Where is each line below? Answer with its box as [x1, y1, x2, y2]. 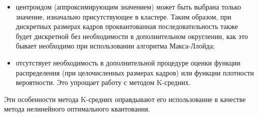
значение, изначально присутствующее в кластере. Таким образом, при [15, 11, 232, 21]
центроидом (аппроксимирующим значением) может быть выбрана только [15, 1, 241, 11]
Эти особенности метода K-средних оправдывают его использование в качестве [4, 93, 246, 104]
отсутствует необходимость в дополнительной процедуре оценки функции [15, 57, 241, 67]
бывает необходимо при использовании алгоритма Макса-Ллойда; [15, 40, 215, 51]
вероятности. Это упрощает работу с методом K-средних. [15, 77, 191, 87]
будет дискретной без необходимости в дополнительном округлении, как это [15, 30, 248, 41]
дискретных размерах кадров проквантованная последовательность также [15, 21, 238, 31]
